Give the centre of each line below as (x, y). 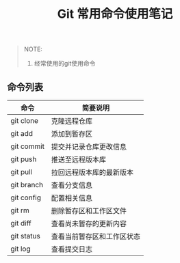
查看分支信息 (72, 185)
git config (26, 197)
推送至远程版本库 (79, 160)
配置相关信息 (72, 198)
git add (22, 134)
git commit (28, 146)
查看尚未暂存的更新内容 (89, 224)
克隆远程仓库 (72, 121)
